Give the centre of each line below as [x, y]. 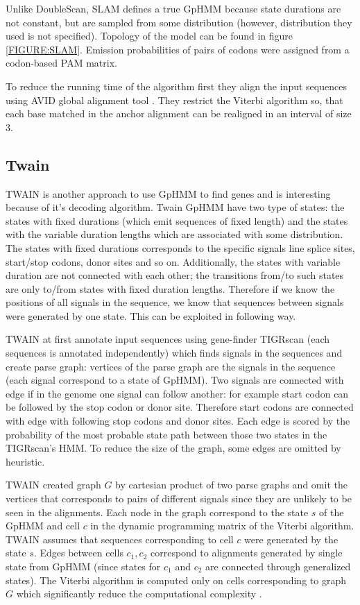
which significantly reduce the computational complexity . [139, 594]
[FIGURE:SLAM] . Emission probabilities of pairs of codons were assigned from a [178, 49]
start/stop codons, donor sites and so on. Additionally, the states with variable [173, 261]
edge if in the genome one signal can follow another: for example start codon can [177, 393]
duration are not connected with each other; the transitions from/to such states [175, 275]
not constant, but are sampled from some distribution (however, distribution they [179, 22]
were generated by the [291, 539]
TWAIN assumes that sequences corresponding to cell [120, 539]
